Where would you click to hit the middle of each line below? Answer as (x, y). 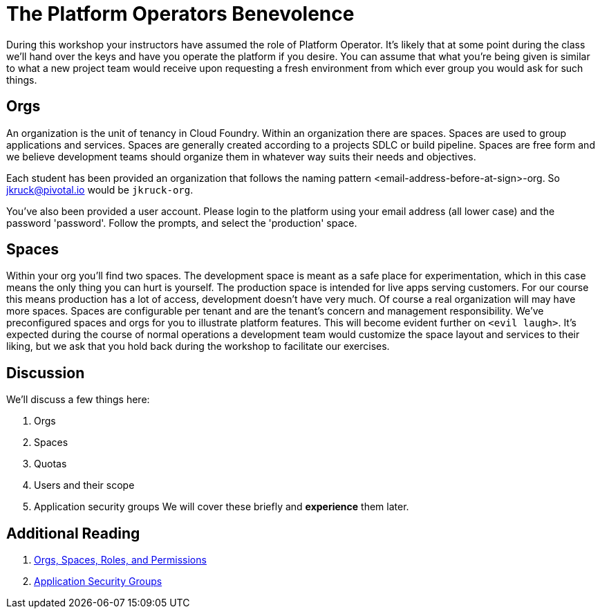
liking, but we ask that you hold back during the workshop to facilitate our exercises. (198, 346)
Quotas (50, 464)
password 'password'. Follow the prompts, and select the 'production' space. (182, 223)
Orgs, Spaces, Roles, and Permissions (120, 560)
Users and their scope (84, 485)
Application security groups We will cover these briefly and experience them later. (222, 507)
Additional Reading (73, 533)
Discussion (46, 373)
